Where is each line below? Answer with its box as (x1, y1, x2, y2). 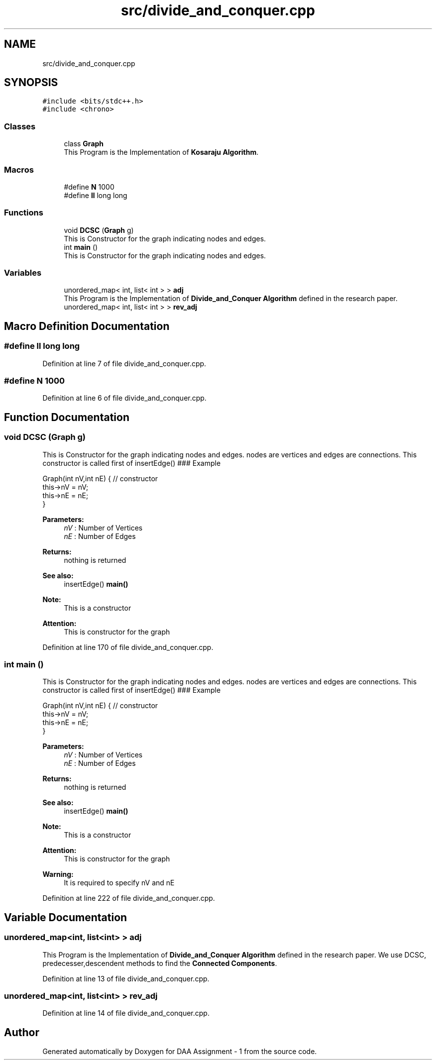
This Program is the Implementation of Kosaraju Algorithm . (64, 148, 259, 157)
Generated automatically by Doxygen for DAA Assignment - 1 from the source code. (42, 1047, 317, 1056)
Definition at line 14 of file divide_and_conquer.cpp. (42, 1009, 210, 1018)
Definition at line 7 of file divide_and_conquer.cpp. (42, 359, 207, 368)
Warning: (42, 870, 74, 879)
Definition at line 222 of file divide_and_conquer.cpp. (42, 894, 215, 903)
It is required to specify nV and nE (64, 878, 175, 887)
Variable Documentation (4, 911, 127, 924)
